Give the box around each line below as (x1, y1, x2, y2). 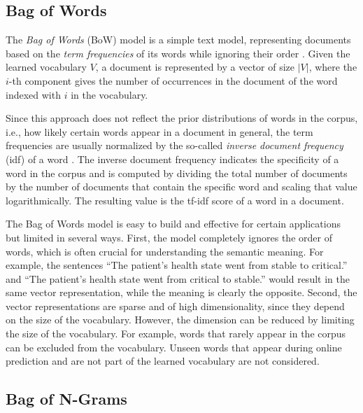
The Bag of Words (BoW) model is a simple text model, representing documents (6, 32, 351, 47)
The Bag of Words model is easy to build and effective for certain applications (6, 216, 341, 231)
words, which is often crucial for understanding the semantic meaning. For (6, 244, 324, 258)
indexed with (6, 87, 61, 101)
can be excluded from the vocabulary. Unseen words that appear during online (6, 339, 342, 354)
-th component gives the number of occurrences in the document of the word (8, 73, 338, 87)
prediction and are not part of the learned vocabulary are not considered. (6, 353, 320, 368)
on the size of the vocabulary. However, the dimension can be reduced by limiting (6, 312, 355, 327)
